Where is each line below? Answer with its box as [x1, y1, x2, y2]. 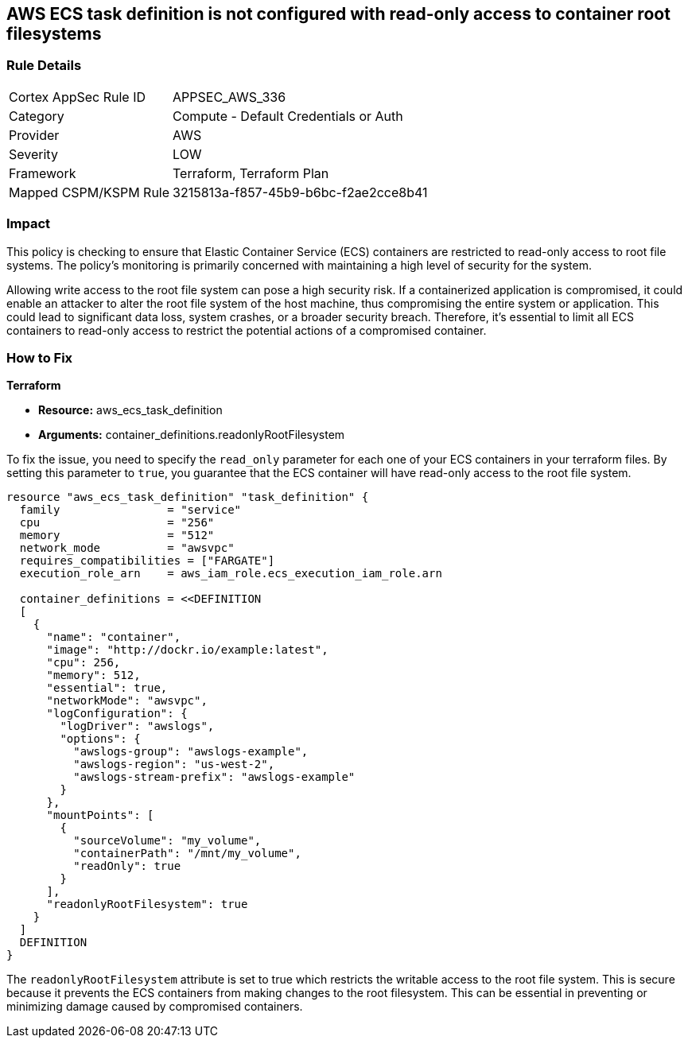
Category [9, 107, 64, 124]
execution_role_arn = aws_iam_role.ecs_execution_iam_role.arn [19, 567, 442, 580]
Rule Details [6, 57, 82, 74]
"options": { [60, 732, 141, 746]
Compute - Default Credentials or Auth [173, 107, 403, 124]
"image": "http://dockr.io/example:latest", [46, 643, 328, 657]
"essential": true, [46, 681, 168, 695]
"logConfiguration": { [46, 707, 188, 720]
